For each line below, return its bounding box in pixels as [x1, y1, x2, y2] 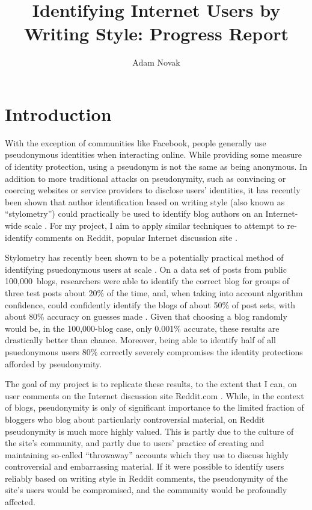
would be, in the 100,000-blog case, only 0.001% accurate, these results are [5, 322, 280, 334]
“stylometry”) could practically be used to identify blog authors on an [5, 207, 263, 220]
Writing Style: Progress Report [23, 21, 289, 46]
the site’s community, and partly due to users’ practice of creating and [5, 437, 265, 449]
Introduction [5, 101, 112, 126]
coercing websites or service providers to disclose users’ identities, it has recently [5, 184, 301, 196]
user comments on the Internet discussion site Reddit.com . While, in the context [5, 389, 304, 402]
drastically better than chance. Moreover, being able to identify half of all [5, 334, 276, 346]
